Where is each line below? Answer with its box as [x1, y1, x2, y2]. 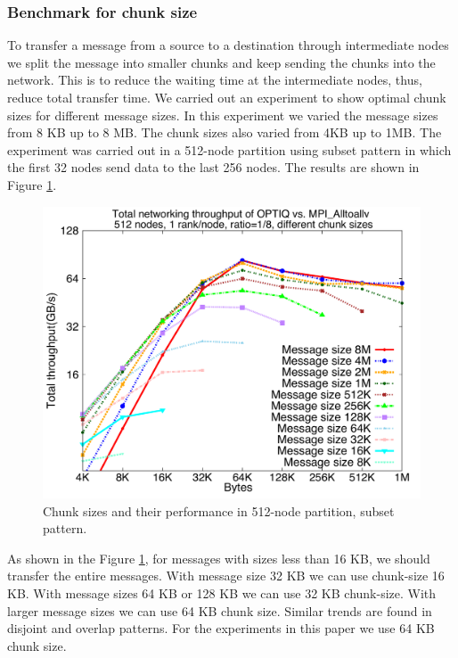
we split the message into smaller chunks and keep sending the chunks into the [7, 53, 436, 71]
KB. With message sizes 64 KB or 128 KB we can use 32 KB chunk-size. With [7, 584, 437, 603]
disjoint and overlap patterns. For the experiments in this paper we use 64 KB [7, 619, 435, 637]
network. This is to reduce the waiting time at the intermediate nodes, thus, [7, 70, 422, 89]
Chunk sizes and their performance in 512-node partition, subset [43, 501, 395, 520]
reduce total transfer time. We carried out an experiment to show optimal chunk [7, 88, 446, 106]
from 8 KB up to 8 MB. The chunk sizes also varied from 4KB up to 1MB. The [7, 123, 442, 142]
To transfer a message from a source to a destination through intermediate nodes [7, 36, 449, 54]
